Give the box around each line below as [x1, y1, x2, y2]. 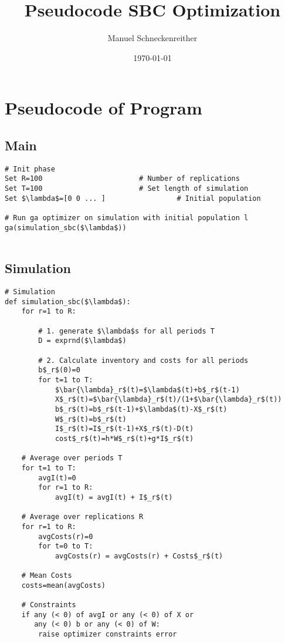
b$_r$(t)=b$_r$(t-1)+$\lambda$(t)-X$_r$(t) [55, 405, 228, 414]
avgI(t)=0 [38, 473, 76, 482]
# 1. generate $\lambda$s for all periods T [38, 326, 215, 335]
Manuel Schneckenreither [107, 32, 198, 44]
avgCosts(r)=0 [38, 532, 93, 541]
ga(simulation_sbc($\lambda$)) [5, 223, 127, 232]
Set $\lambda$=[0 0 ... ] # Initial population [5, 194, 261, 203]
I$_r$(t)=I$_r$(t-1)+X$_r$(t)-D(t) [55, 425, 194, 433]
